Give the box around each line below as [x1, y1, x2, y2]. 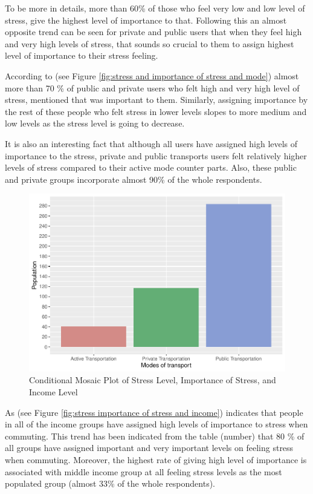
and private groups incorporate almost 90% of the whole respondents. [5, 173, 262, 185]
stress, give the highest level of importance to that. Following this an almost [5, 13, 287, 26]
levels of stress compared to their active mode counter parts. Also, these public [5, 161, 297, 174]
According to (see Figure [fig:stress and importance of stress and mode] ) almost [5, 69, 299, 82]
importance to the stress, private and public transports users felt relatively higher [5, 149, 307, 162]
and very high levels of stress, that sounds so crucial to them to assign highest [5, 37, 294, 50]
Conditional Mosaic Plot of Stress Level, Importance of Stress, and [29, 374, 276, 386]
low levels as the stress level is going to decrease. [5, 117, 185, 130]
